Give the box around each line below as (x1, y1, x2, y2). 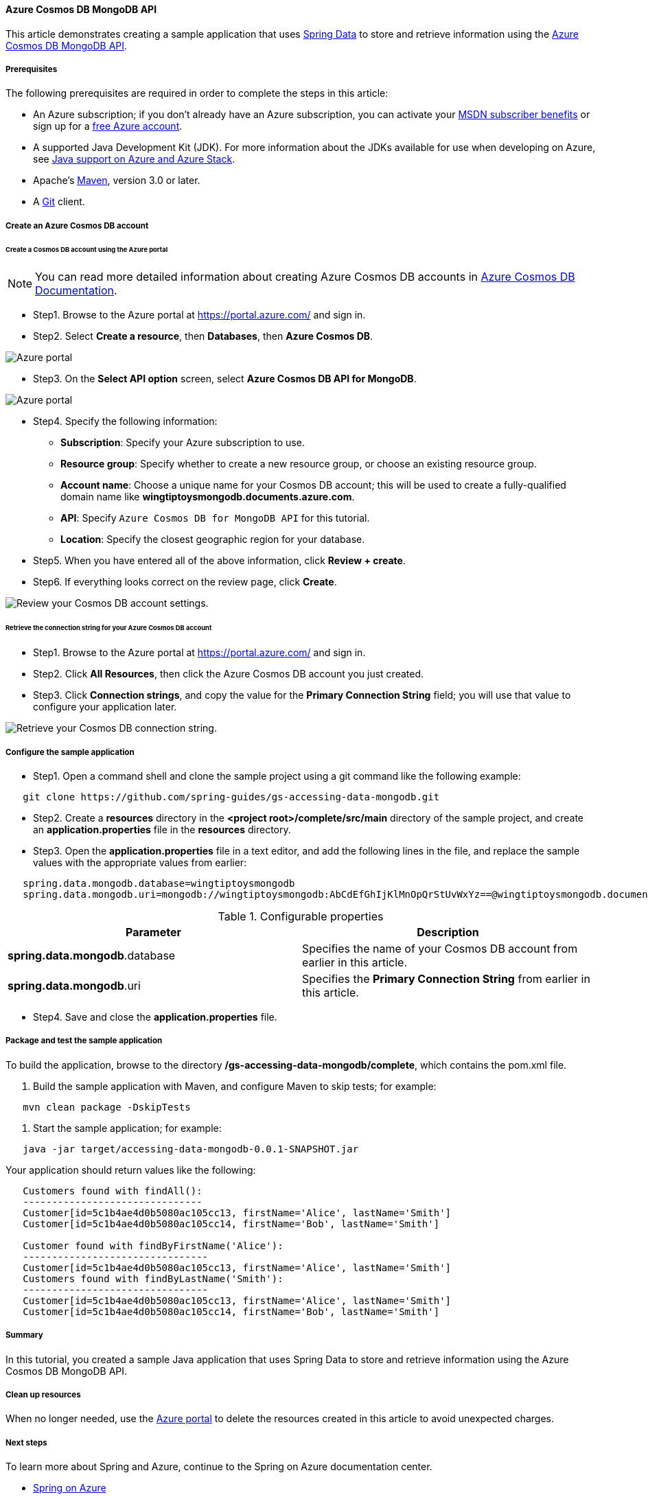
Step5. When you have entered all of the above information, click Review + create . (33, 555, 406, 567)
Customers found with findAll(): (23, 1185, 202, 1196)
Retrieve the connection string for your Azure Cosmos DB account (5, 624, 212, 632)
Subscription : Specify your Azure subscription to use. (60, 437, 305, 449)
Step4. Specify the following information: (33, 415, 218, 428)
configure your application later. (33, 701, 177, 713)
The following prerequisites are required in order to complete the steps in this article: (5, 87, 389, 100)
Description (417, 925, 479, 939)
